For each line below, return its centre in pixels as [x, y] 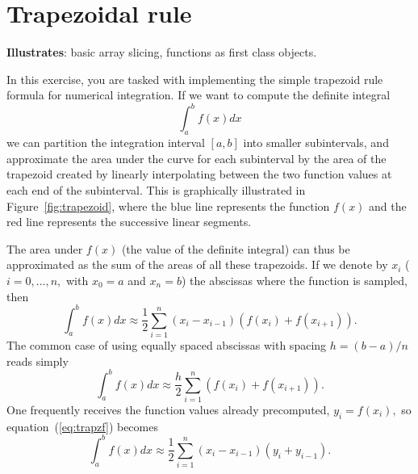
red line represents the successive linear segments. [129, 222]
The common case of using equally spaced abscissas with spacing [167, 344]
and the [388, 206]
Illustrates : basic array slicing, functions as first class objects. [162, 52]
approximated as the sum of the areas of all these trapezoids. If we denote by [197, 264]
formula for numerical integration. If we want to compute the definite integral [199, 95]
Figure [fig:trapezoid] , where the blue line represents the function [168, 206]
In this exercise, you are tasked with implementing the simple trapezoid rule [195, 79]
